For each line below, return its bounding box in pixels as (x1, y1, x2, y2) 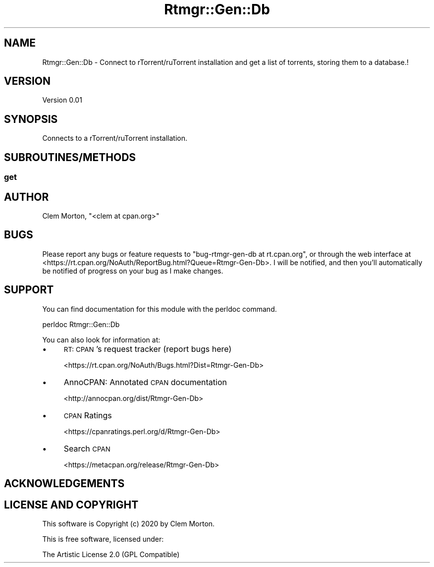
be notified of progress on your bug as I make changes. (42, 266, 223, 275)
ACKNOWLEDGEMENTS (4, 477, 125, 490)
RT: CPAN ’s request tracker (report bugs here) (63, 343, 232, 354)
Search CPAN (63, 443, 110, 454)
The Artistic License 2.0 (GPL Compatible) (42, 550, 180, 559)
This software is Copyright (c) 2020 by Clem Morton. (42, 519, 215, 528)
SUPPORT (4, 283, 54, 296)
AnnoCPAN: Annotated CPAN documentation (63, 377, 227, 387)
